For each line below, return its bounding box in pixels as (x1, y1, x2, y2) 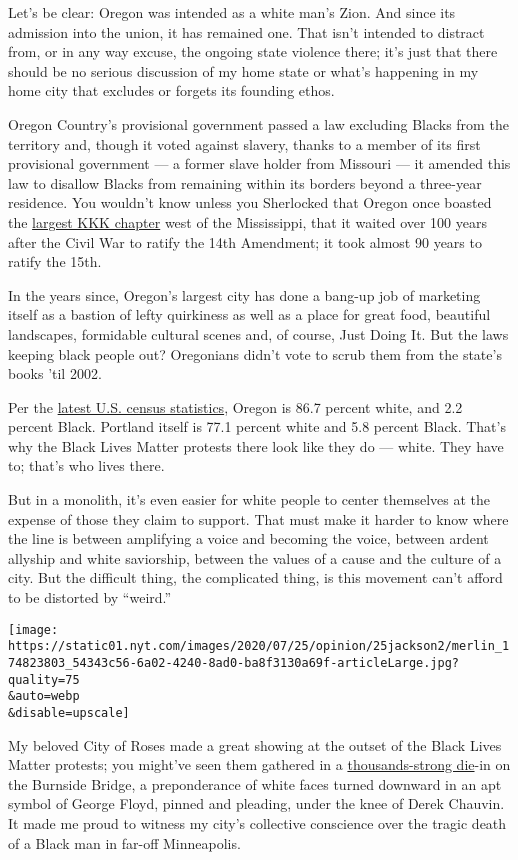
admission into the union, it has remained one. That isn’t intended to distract (8, 21, 485, 42)
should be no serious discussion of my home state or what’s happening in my (8, 60, 479, 81)
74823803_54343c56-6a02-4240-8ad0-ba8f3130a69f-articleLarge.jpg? (8, 655, 460, 670)
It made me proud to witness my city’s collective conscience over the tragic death (8, 812, 507, 833)
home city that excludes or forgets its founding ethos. (8, 80, 335, 101)
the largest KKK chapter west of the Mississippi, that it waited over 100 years (8, 211, 487, 232)
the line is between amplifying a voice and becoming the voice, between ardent (8, 528, 489, 549)
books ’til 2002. (8, 363, 102, 384)
